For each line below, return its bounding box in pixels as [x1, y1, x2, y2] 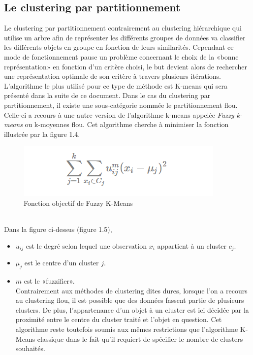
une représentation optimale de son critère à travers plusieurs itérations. [4, 71, 221, 81]
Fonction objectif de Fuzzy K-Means [24, 197, 133, 208]
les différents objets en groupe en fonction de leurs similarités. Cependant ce [4, 42, 234, 52]
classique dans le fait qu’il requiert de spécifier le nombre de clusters [37, 333, 243, 344]
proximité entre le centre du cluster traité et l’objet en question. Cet [15, 314, 222, 324]
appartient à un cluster [157, 240, 227, 251]
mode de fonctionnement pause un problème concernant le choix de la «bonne [4, 51, 239, 62]
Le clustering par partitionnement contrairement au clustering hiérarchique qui [4, 23, 242, 33]
